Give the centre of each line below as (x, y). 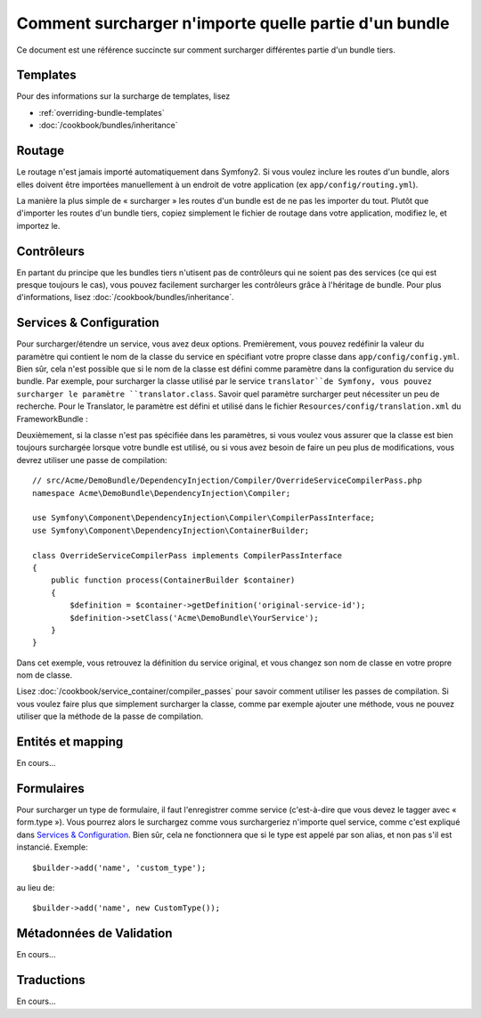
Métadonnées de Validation (94, 934)
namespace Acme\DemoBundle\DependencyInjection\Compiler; (162, 493)
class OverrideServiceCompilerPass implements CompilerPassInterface (188, 555)
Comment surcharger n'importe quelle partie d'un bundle (233, 23)
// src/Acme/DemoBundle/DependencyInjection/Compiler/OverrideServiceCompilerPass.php (227, 480)
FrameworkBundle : (52, 419)
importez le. (38, 225)
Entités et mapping (70, 742)
